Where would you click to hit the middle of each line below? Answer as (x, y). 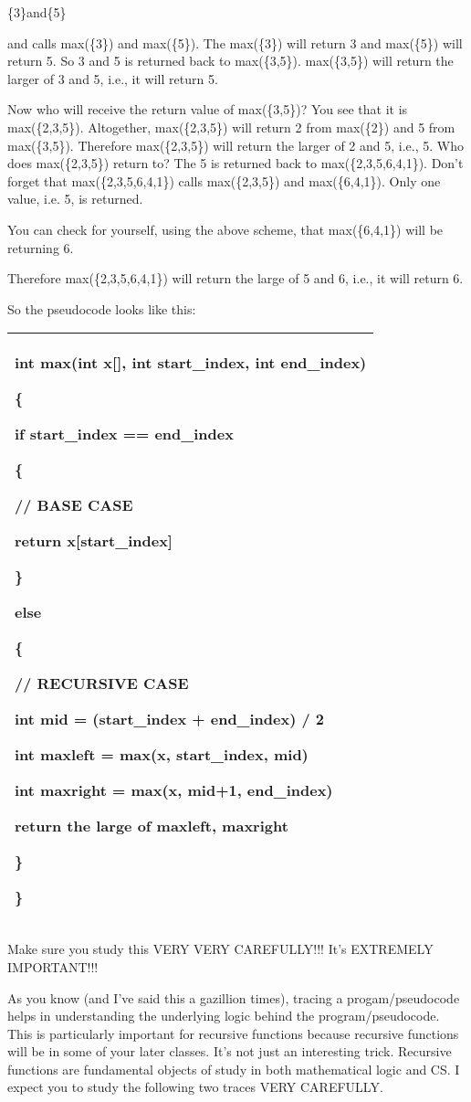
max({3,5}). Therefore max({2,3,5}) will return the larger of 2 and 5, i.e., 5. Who (235, 145)
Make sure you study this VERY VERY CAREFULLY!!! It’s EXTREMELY (220, 949)
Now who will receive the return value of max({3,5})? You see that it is (208, 109)
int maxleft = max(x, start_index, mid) (162, 755)
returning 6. (41, 247)
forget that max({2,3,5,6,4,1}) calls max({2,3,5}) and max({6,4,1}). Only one (224, 180)
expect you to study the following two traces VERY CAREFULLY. (195, 1087)
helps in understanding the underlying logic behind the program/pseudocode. (224, 1016)
